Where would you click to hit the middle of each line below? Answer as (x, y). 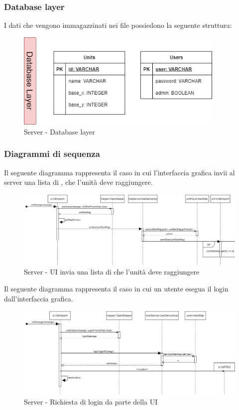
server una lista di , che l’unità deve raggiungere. (78, 182)
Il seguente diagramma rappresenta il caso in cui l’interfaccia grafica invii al (119, 172)
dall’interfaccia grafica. (39, 298)
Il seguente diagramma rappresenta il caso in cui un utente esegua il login (116, 289)
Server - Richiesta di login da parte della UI (91, 402)
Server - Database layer (60, 131)
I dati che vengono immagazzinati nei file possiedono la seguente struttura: (118, 25)
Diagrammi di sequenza (52, 154)
